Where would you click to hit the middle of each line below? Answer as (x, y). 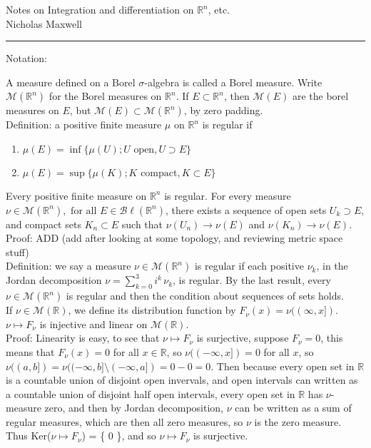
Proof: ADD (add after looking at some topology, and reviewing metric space (174, 238)
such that (142, 224)
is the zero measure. (298, 421)
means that (30, 351)
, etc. (219, 9)
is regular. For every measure (228, 195)
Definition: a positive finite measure (84, 124)
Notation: (26, 58)
